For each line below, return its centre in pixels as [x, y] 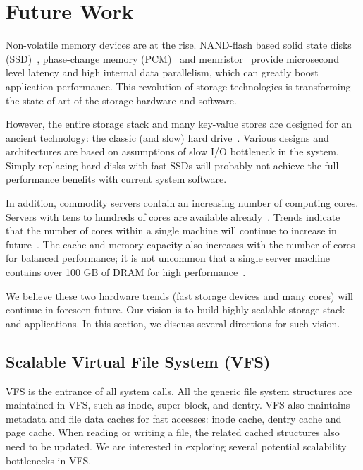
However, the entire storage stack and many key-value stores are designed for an [179, 124]
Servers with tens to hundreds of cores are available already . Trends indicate [173, 216]
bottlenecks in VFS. [49, 460]
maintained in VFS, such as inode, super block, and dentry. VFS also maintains [178, 405]
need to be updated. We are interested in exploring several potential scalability [176, 446]
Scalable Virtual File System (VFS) [138, 361]
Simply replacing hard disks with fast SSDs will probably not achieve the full [172, 165]
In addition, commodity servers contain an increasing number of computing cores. [182, 203]
